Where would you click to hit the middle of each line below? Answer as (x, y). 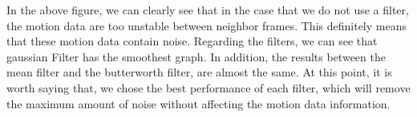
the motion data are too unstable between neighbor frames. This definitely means (206, 25)
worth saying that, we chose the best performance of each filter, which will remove (208, 87)
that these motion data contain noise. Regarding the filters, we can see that (192, 41)
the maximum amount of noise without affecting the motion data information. (198, 103)
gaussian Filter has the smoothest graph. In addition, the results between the (196, 56)
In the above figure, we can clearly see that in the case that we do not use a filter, (208, 10)
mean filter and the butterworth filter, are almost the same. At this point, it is (199, 72)
